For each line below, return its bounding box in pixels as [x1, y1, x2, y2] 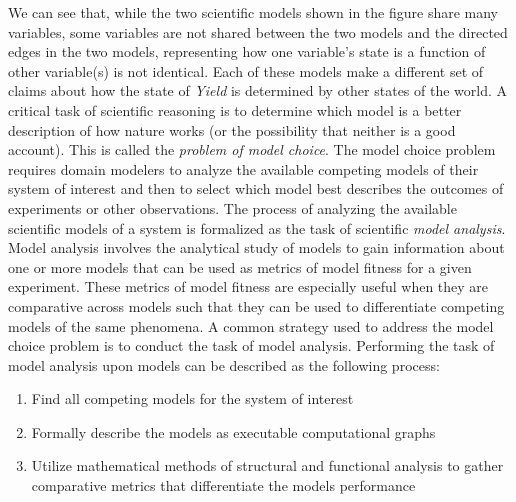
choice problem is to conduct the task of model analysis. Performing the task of [8, 335, 495, 356]
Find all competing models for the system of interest [31, 388, 354, 409]
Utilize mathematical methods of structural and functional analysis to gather [31, 455, 504, 476]
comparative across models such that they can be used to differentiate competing [8, 295, 505, 316]
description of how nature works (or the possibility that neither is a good [8, 119, 456, 140]
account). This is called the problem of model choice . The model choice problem [8, 139, 496, 160]
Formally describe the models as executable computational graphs [31, 421, 436, 442]
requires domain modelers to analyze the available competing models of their [8, 158, 479, 179]
